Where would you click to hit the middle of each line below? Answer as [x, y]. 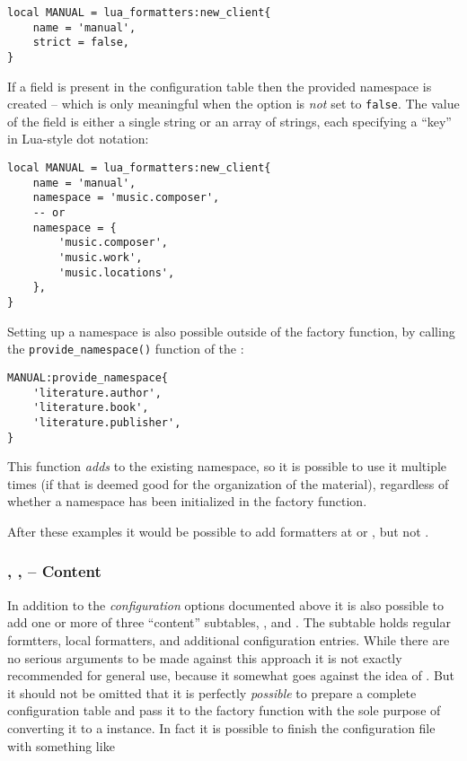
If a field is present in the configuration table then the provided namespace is [220, 86]
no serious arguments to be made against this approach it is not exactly [205, 657]
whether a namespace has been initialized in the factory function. [187, 501]
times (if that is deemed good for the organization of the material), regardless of [228, 483]
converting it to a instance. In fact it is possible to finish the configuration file [221, 727]
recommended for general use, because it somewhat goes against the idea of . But [231, 675]
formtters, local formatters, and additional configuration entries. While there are [229, 639]
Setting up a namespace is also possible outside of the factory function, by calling [231, 331]
